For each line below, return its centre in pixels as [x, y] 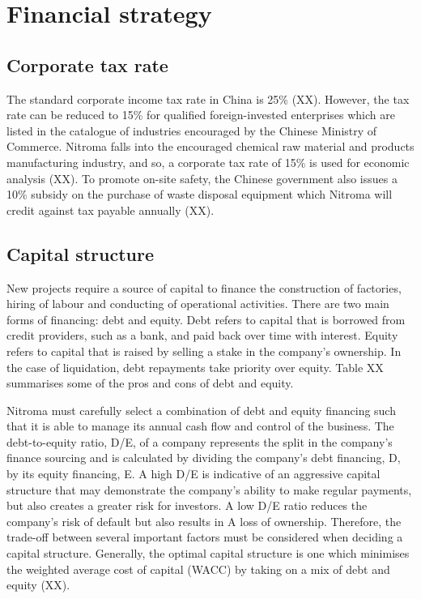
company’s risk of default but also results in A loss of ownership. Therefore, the [204, 521]
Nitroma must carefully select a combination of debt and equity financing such [201, 410]
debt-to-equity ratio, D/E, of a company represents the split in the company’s [200, 441]
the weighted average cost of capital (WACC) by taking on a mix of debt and [198, 569]
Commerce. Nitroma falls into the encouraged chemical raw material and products [210, 146]
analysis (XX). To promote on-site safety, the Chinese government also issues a [202, 178]
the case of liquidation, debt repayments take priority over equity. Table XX [195, 367]
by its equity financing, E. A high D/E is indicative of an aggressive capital [193, 474]
